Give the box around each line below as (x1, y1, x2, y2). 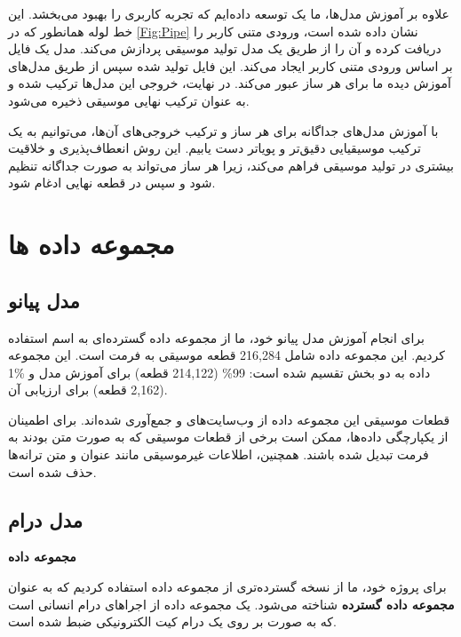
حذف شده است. (8, 462, 97, 481)
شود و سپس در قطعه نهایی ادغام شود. (8, 173, 216, 192)
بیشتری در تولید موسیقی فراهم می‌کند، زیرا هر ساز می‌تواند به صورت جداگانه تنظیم (8, 155, 454, 174)
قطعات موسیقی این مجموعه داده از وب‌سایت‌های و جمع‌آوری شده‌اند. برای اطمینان (8, 410, 450, 428)
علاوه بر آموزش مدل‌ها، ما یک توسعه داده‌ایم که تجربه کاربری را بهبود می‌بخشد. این (8, 4, 449, 22)
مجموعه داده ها (8, 226, 175, 262)
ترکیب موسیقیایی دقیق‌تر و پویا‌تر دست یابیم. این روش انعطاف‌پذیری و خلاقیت (8, 139, 421, 157)
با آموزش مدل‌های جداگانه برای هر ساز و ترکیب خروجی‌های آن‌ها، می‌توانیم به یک (8, 121, 439, 139)
